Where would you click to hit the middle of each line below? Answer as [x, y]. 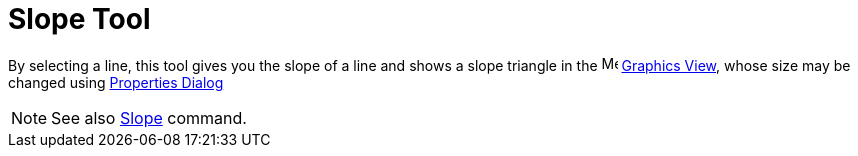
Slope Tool [79, 19]
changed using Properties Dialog [116, 82]
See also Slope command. [149, 117]
